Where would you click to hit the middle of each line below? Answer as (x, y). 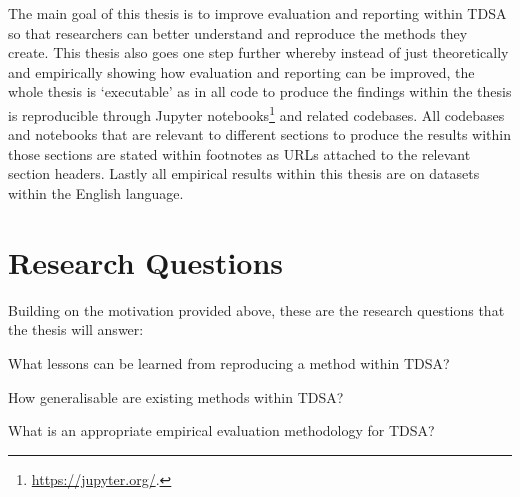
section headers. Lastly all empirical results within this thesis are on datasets (244, 173)
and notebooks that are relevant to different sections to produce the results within (260, 134)
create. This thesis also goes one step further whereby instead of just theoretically (258, 52)
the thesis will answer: (76, 329)
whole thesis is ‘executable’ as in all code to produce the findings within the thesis (260, 91)
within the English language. (96, 193)
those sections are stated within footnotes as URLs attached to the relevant (239, 153)
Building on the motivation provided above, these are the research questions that (256, 309)
